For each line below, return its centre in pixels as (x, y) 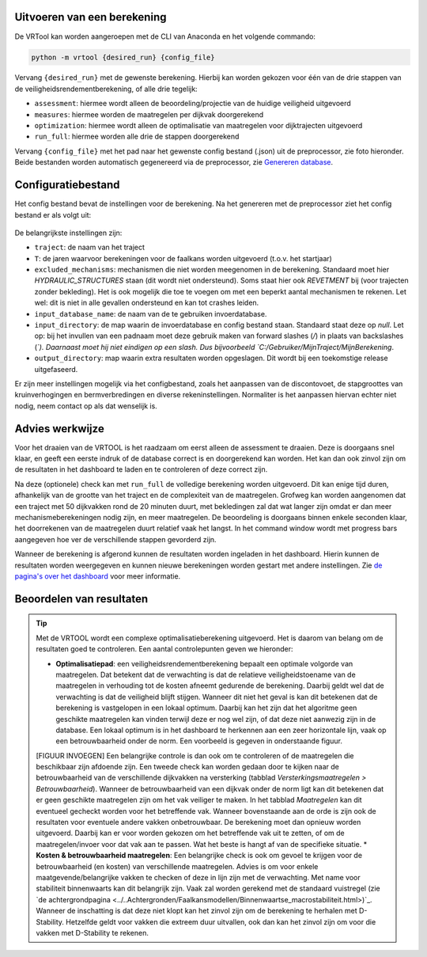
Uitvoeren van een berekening (91, 17)
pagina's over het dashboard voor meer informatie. (98, 576)
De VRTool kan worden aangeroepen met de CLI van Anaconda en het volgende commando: (165, 36)
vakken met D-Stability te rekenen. (93, 932)
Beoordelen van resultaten (81, 599)
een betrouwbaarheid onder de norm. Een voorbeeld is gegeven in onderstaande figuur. (199, 741)
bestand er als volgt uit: (53, 215)
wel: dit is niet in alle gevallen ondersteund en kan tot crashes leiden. (147, 303)
